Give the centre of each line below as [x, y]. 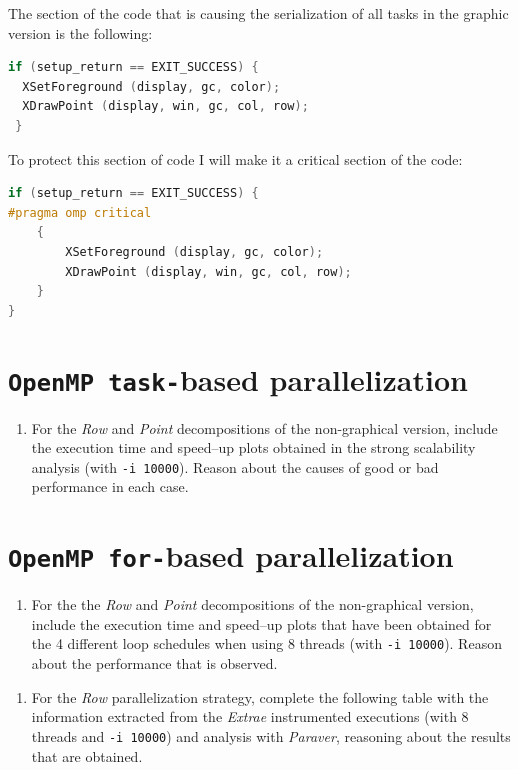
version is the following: [80, 32]
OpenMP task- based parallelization [238, 378]
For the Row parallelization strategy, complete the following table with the [260, 696]
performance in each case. [110, 486]
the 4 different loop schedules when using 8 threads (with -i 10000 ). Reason [266, 643]
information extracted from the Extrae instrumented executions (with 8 [250, 716]
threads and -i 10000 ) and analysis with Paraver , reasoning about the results [271, 735]
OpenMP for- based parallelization [231, 555]
